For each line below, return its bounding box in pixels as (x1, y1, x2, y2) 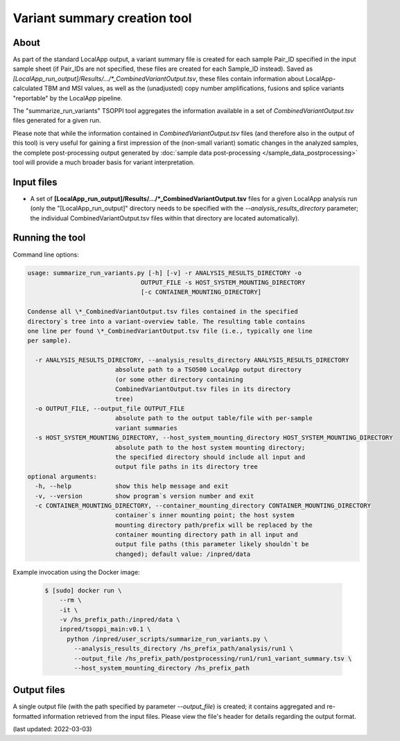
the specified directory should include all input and (114, 453, 306, 461)
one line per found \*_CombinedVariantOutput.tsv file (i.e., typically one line (27, 326, 313, 335)
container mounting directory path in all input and (114, 531, 298, 539)
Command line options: (12, 250, 79, 259)
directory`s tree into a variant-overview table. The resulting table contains (27, 317, 306, 325)
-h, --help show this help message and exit (35, 482, 229, 490)
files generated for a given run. (12, 116, 101, 125)
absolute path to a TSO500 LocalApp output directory (114, 366, 302, 374)
